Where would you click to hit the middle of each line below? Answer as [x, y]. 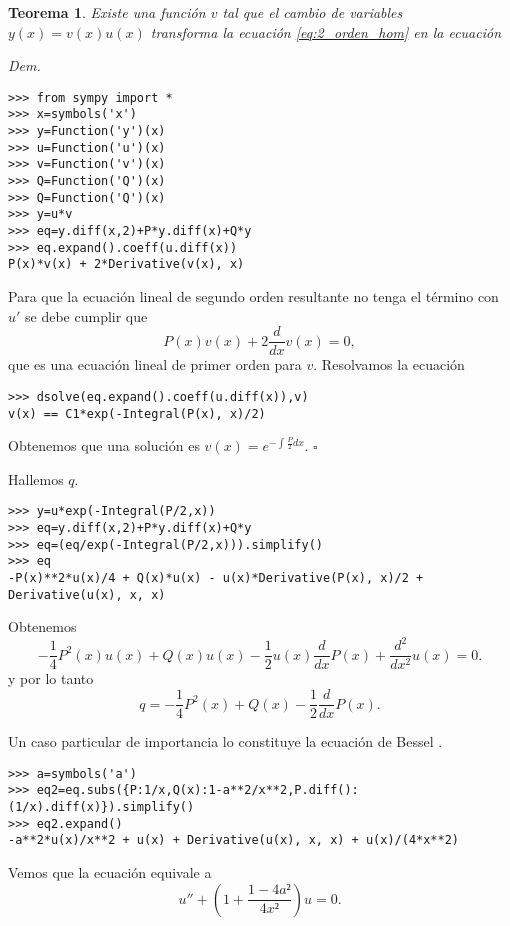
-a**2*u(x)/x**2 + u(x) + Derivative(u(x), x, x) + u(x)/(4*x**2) [234, 840]
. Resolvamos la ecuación [389, 364]
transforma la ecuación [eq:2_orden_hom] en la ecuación [326, 31]
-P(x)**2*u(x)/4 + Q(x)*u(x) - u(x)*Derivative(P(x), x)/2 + [216, 577]
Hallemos [36, 478]
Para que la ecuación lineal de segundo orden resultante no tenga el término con [253, 296]
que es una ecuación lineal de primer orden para [155, 364]
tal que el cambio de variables [312, 12]
